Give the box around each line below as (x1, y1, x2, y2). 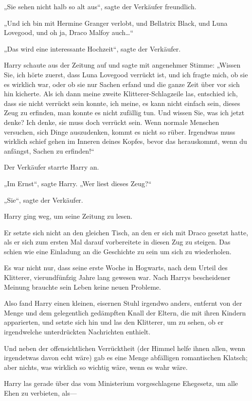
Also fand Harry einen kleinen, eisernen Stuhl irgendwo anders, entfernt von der (4, 298, 242, 308)
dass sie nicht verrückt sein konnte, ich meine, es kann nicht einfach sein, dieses (4, 98, 240, 108)
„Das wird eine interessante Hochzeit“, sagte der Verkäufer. (4, 43, 181, 53)
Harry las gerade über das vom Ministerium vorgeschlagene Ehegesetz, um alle (4, 378, 238, 388)
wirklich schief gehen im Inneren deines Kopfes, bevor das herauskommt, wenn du (4, 136, 247, 146)
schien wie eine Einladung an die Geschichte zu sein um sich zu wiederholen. (4, 246, 232, 256)
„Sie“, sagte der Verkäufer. (4, 194, 83, 205)
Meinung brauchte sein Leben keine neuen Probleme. (4, 281, 161, 292)
